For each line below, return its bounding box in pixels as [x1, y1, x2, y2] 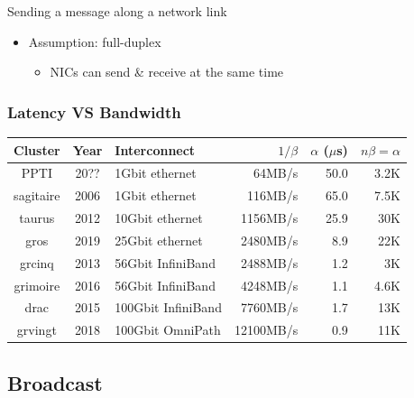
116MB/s [246, 186, 299, 205]
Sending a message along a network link [7, 2, 227, 20]
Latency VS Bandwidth [7, 100, 181, 123]
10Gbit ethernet [115, 208, 203, 227]
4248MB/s [240, 275, 299, 294]
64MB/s [253, 163, 299, 182]
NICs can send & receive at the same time [50, 62, 284, 81]
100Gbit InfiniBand [115, 298, 222, 317]
